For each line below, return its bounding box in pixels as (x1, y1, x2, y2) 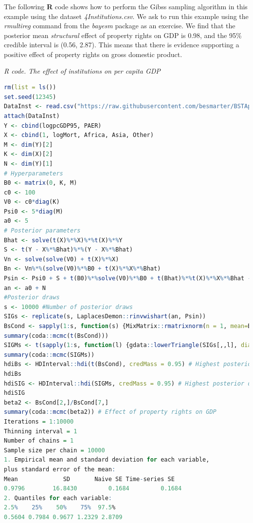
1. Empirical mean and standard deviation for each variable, (4, 456, 210, 464)
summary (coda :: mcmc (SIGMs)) (4, 351, 95, 358)
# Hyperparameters (4, 170, 63, 177)
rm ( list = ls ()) (4, 84, 56, 91)
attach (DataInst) (4, 112, 60, 119)
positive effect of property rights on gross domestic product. (4, 49, 182, 59)
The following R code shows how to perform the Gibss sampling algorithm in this (4, 1, 248, 11)
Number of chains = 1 (4, 437, 74, 445)
